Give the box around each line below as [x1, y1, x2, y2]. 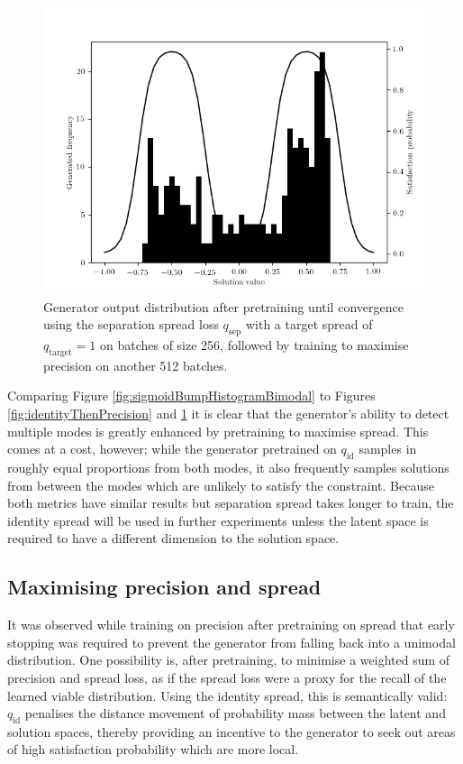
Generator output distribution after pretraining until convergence [43, 297, 404, 316]
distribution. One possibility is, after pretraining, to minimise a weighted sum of [7, 650, 450, 669]
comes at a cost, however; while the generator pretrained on [7, 439, 337, 458]
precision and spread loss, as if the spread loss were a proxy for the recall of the [7, 667, 447, 686]
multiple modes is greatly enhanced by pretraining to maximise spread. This [7, 421, 429, 440]
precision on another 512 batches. [43, 355, 228, 374]
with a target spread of [245, 315, 373, 334]
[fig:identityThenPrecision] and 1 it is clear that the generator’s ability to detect [7, 403, 449, 422]
